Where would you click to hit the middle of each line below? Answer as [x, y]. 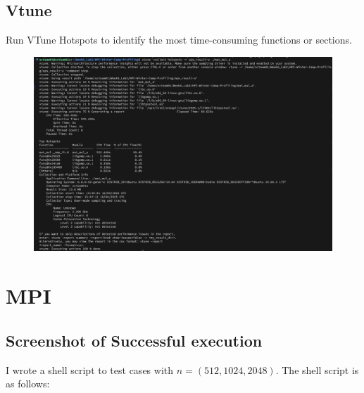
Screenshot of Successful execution [134, 340]
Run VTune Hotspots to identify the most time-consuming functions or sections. [179, 40]
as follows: [28, 384]
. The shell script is [317, 369]
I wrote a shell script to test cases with [90, 369]
